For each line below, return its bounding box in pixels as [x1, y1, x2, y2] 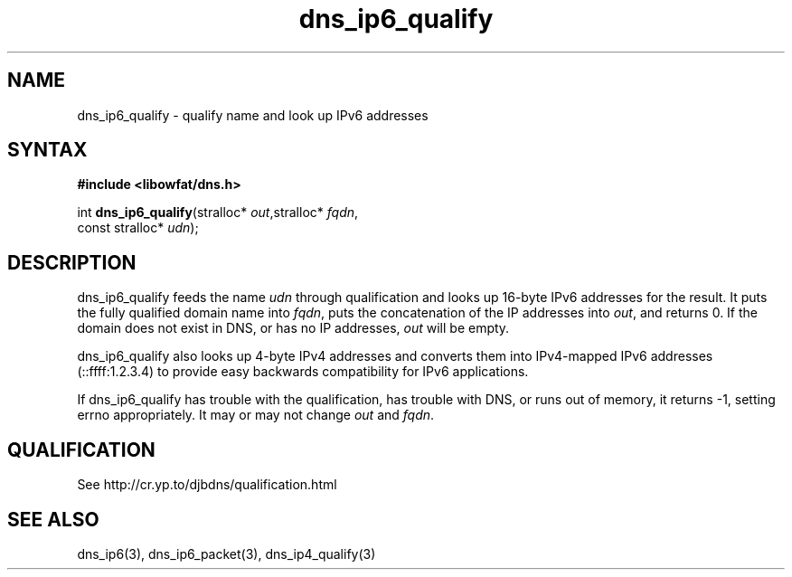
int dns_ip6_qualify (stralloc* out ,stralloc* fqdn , [77, 204, 359, 221]
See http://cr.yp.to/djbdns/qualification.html [77, 477, 337, 493]
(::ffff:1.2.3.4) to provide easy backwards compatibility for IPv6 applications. [77, 364, 529, 380]
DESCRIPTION [7, 251, 137, 274]
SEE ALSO [7, 507, 99, 531]
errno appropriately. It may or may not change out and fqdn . [77, 407, 435, 423]
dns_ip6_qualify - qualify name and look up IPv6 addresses [77, 107, 429, 123]
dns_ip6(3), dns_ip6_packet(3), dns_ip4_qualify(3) [77, 545, 376, 562]
